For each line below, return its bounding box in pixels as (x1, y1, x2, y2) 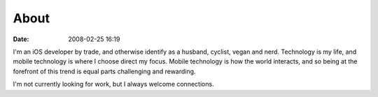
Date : (13, 35, 29, 43)
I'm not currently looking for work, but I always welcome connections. (13, 80, 214, 89)
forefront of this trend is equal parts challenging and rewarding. (13, 67, 196, 75)
